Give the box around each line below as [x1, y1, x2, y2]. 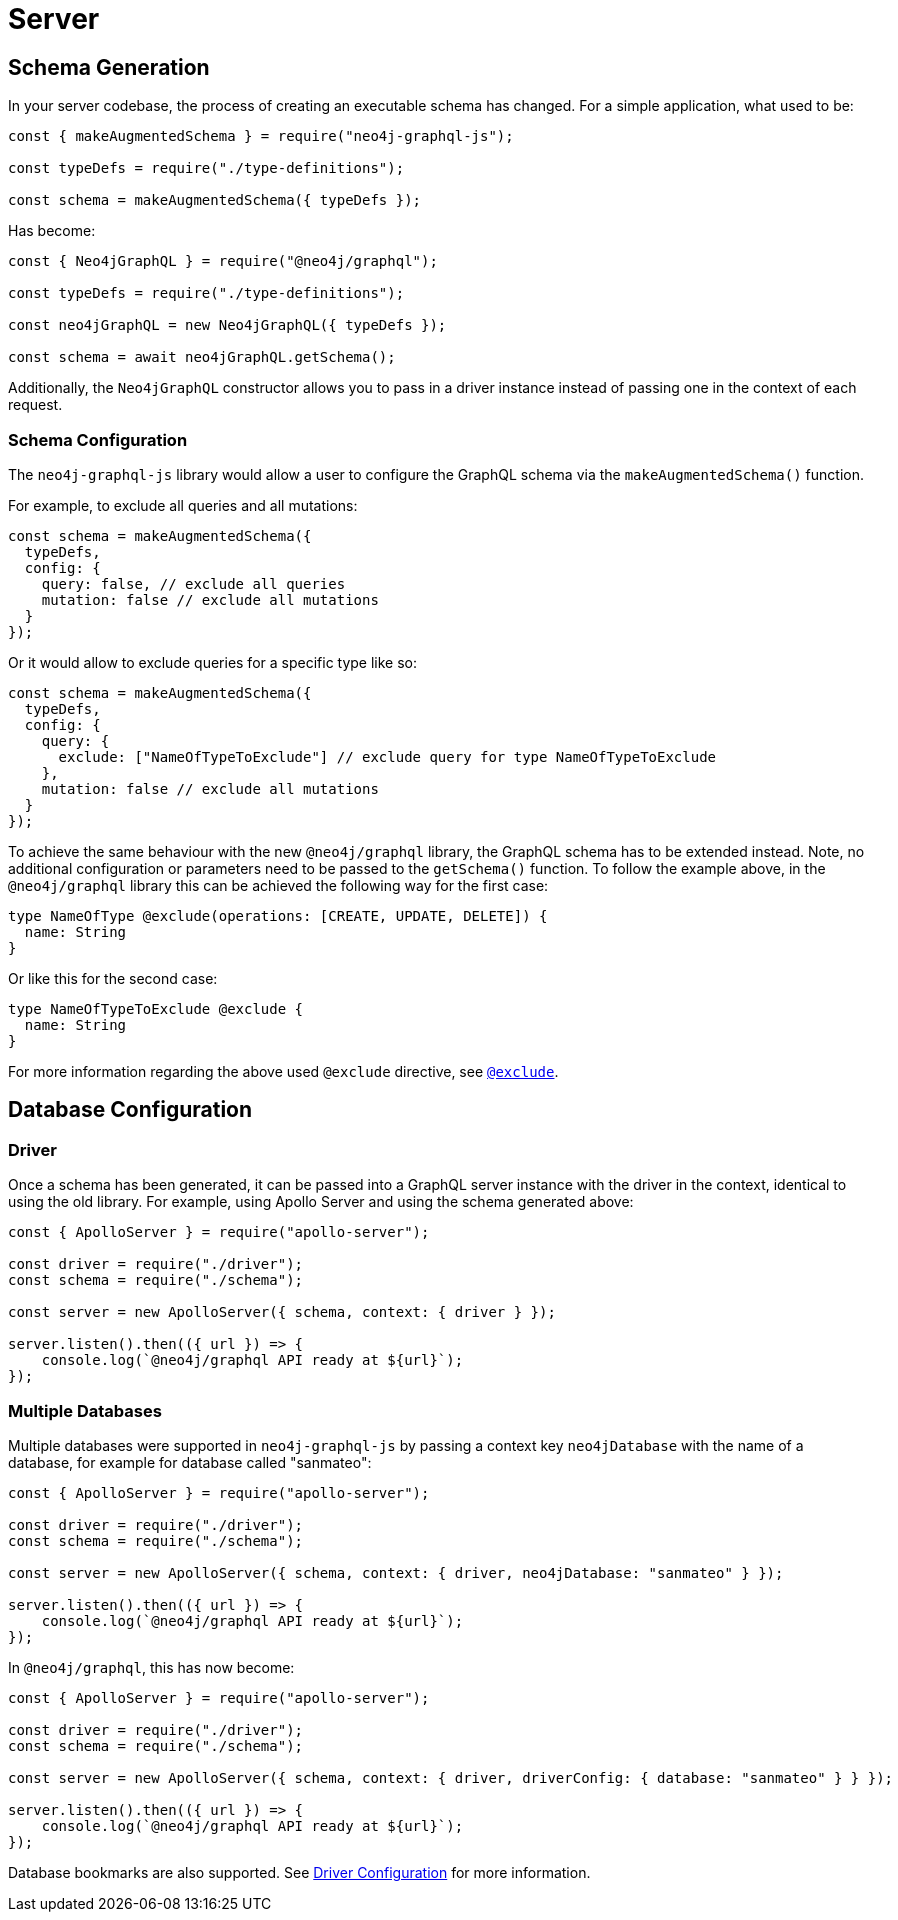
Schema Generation [8, 54, 210, 80]
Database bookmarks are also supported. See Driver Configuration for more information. [8, 1863, 591, 1881]
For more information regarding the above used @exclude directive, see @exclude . [8, 1062, 559, 1080]
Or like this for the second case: [8, 969, 218, 987]
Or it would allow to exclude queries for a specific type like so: [8, 653, 418, 671]
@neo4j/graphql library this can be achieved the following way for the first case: [8, 876, 549, 894]
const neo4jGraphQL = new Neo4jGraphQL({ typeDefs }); [8, 317, 447, 334]
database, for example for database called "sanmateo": [8, 1453, 372, 1471]
